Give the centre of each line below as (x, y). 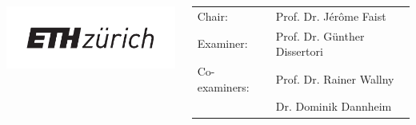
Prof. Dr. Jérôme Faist (331, 16)
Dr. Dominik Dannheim (334, 106)
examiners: (223, 86)
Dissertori (299, 51)
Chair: (212, 16)
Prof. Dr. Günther (320, 35)
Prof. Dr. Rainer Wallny (335, 78)
